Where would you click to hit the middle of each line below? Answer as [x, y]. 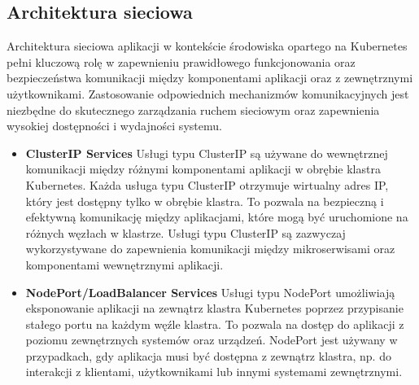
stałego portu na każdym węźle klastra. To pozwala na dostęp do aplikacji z [215, 324]
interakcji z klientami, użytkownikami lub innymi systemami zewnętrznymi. [214, 372]
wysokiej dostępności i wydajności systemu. [114, 126]
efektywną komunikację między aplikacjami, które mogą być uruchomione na [217, 217]
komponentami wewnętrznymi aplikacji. [124, 264]
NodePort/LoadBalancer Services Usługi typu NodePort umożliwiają [210, 292]
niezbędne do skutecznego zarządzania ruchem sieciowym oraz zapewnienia [193, 109]
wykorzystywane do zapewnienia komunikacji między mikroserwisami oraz [210, 249]
